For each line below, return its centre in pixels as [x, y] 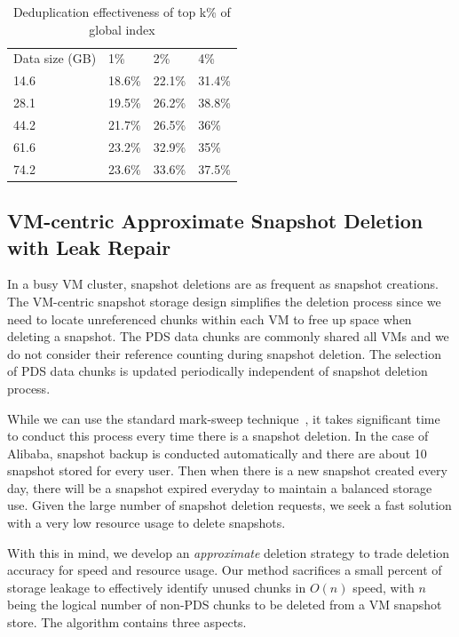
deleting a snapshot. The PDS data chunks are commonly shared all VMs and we [228, 336]
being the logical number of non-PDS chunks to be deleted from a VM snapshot [225, 605]
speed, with [384, 587]
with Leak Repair [89, 247]
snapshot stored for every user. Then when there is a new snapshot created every [227, 470]
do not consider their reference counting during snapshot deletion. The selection [224, 353]
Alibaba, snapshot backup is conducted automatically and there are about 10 [217, 453]
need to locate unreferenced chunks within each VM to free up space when [210, 318]
